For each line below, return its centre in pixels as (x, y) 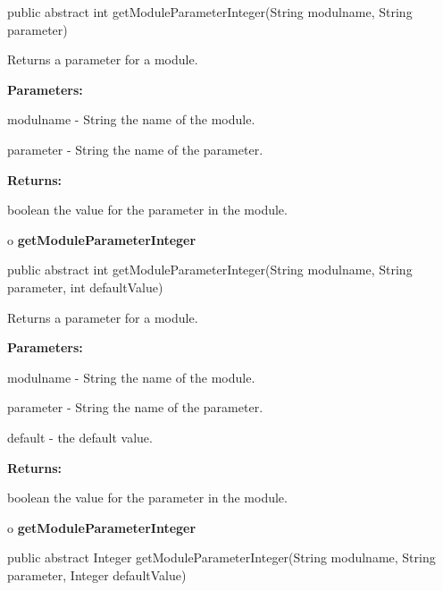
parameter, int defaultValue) (85, 287)
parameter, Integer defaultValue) (97, 574)
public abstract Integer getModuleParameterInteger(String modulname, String (221, 557)
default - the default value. (80, 437)
